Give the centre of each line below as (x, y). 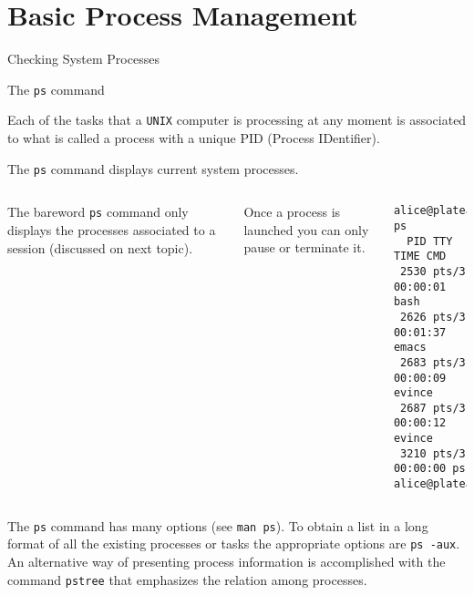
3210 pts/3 (433, 453)
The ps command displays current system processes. (153, 168)
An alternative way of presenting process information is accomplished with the (227, 562)
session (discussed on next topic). (100, 247)
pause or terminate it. (304, 247)
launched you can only (306, 229)
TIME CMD (420, 256)
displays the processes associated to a (112, 229)
